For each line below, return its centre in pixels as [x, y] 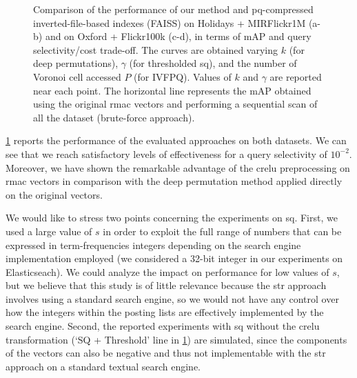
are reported [296, 76]
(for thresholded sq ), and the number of [213, 63]
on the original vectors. [54, 194]
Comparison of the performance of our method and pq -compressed [173, 9]
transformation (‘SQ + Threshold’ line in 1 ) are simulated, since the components [176, 339]
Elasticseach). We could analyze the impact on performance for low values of [167, 271]
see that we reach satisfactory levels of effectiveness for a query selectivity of [166, 153]
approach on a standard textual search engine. [103, 366]
